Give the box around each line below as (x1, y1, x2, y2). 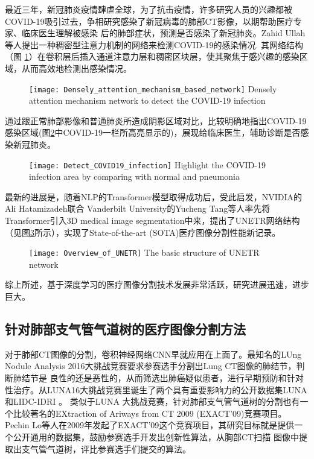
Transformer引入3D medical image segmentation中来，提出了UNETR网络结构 (5, 214, 300, 227)
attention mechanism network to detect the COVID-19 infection (29, 94, 266, 107)
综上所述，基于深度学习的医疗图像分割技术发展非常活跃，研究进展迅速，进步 (5, 278, 309, 291)
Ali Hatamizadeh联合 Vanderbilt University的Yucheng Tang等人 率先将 (5, 202, 271, 215)
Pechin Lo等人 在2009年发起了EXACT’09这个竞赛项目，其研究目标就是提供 (5, 419, 295, 431)
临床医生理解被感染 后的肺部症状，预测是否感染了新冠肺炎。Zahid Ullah (21, 27, 306, 39)
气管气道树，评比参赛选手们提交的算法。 (30, 442, 191, 455)
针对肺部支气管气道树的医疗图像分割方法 (5, 320, 246, 338)
